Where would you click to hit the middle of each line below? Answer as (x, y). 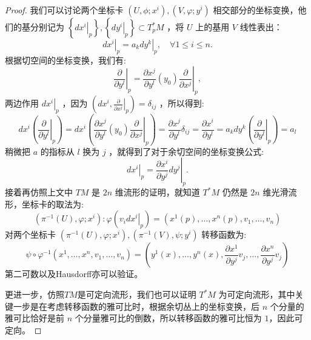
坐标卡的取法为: (52, 204)
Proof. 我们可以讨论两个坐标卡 (64, 10)
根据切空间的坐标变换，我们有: (65, 60)
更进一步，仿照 (35, 294)
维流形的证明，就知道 (157, 192)
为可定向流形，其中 (257, 294)
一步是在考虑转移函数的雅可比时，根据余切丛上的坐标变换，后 (136, 306)
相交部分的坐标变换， (256, 10)
